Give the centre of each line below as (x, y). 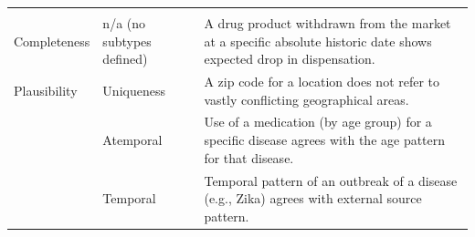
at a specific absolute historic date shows (318, 41)
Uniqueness (134, 90)
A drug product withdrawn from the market (327, 23)
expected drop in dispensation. (290, 59)
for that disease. (249, 157)
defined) (125, 59)
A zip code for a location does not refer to (322, 82)
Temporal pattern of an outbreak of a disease (331, 180)
